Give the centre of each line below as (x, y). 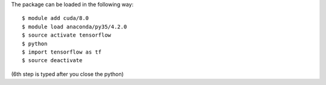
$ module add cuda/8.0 (56, 18)
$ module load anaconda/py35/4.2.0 (75, 27)
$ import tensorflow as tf (62, 52)
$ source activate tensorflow (67, 35)
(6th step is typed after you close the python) (67, 74)
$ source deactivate (52, 61)
